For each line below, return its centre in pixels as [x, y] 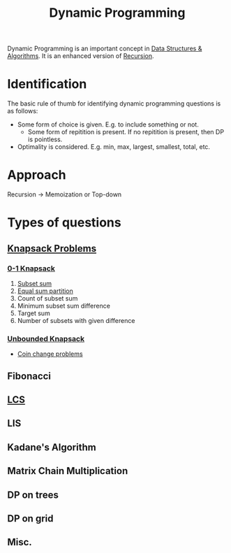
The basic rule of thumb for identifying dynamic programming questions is [114, 103]
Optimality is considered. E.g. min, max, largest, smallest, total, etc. [114, 147]
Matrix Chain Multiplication [68, 471]
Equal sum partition [45, 291]
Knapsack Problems [52, 249]
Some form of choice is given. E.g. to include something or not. [108, 124]
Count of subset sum [47, 298]
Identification [47, 84]
